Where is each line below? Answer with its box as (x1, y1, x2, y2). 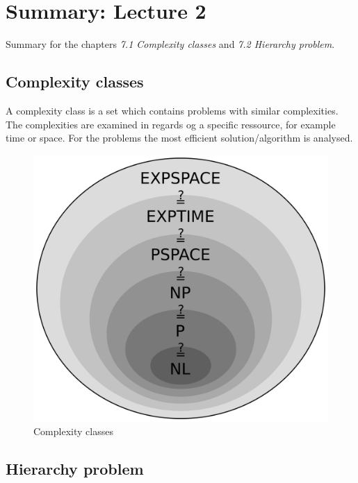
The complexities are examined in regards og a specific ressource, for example (6, 117, 336, 131)
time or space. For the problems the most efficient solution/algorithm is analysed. (6, 130, 353, 145)
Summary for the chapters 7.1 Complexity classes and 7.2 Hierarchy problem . (6, 37, 335, 51)
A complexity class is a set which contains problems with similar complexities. (6, 103, 339, 117)
